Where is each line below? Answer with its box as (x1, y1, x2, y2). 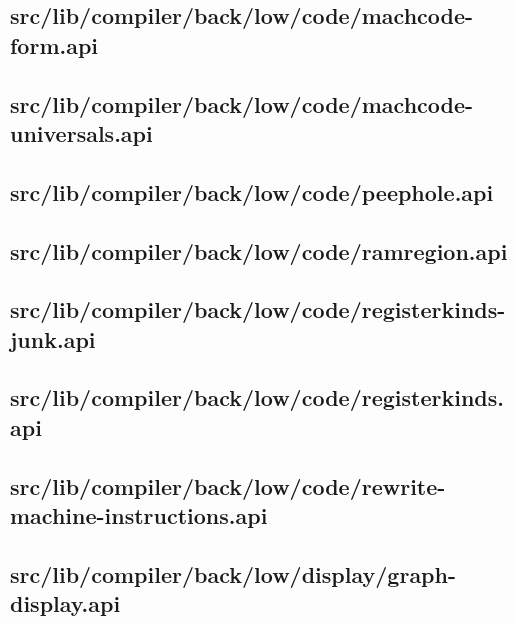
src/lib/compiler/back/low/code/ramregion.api (10, 235, 508, 266)
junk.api (10, 323, 96, 354)
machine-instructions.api (10, 500, 268, 531)
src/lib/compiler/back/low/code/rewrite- (10, 470, 446, 501)
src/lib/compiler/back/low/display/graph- (10, 558, 456, 589)
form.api (10, 29, 99, 60)
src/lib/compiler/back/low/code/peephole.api (10, 176, 494, 207)
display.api (10, 588, 121, 619)
